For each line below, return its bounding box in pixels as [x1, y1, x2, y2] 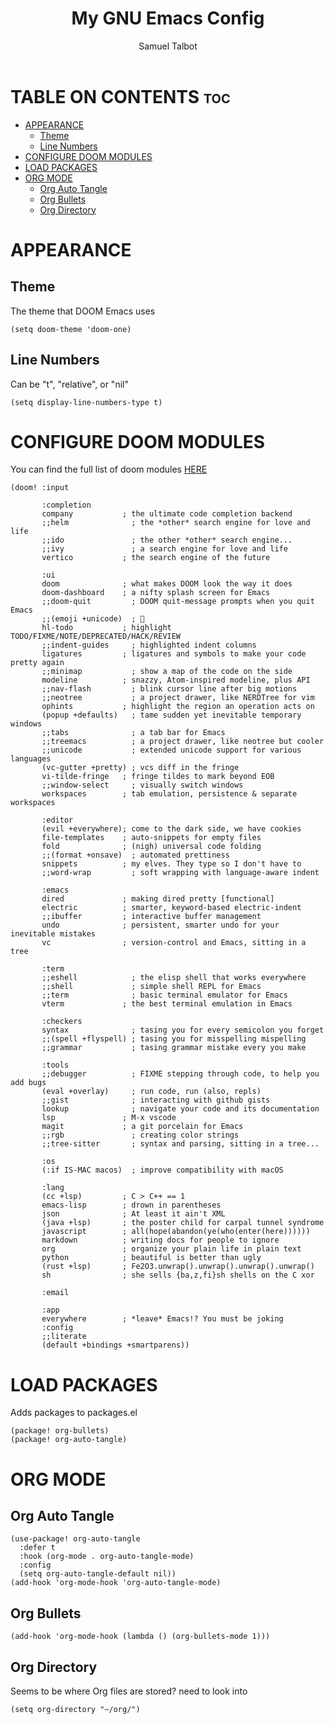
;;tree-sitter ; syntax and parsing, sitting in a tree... [41, 1139, 320, 1149]
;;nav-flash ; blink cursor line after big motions [41, 684, 298, 694]
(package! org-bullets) [10, 1426, 110, 1436]
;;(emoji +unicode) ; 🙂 [41, 614, 145, 624]
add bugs [10, 1078, 47, 1088]
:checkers [41, 1017, 83, 1027]
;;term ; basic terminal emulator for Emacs [41, 990, 288, 1001]
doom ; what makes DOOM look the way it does [41, 579, 293, 589]
